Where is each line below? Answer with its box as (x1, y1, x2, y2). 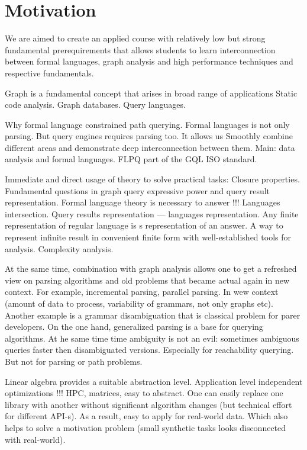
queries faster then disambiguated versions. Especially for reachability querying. (5, 343, 294, 356)
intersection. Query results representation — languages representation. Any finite (5, 207, 299, 220)
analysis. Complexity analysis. (5, 242, 114, 255)
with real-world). (5, 433, 66, 445)
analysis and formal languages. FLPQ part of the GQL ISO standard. (5, 153, 257, 165)
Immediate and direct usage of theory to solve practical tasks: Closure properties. (5, 173, 300, 185)
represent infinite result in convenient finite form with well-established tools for (5, 231, 291, 243)
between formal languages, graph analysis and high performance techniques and (5, 55, 293, 67)
